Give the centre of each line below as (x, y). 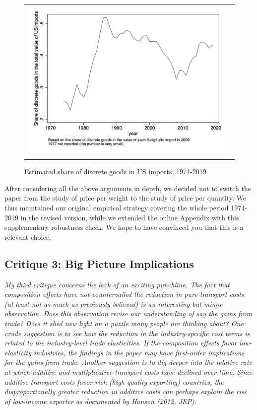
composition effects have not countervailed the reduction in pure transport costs (124, 294)
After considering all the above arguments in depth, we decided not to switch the (128, 188)
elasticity (18, 352)
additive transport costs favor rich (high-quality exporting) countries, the (114, 381)
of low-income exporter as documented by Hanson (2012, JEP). (101, 401)
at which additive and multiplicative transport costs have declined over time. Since (129, 372)
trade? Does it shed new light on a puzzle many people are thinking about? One (124, 323)
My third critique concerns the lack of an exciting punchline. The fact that (117, 284)
